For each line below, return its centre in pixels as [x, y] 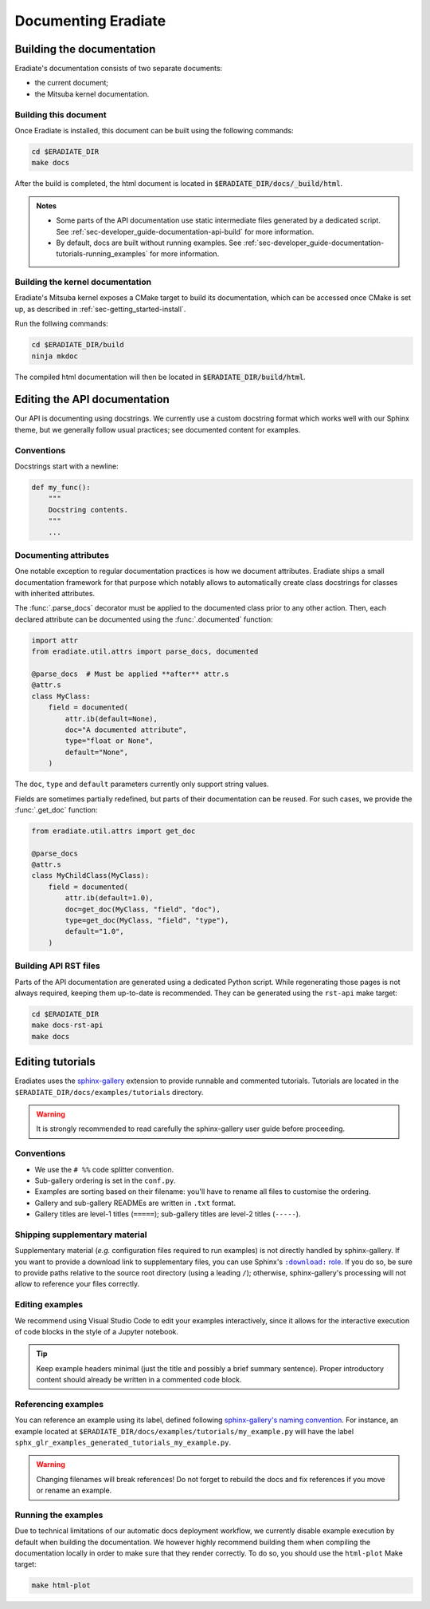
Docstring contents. [88, 510]
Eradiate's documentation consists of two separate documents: [119, 69]
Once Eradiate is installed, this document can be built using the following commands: [154, 130]
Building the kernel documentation [83, 282]
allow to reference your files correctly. [77, 1284]
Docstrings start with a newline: [66, 466]
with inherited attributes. [55, 594]
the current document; [72, 83]
